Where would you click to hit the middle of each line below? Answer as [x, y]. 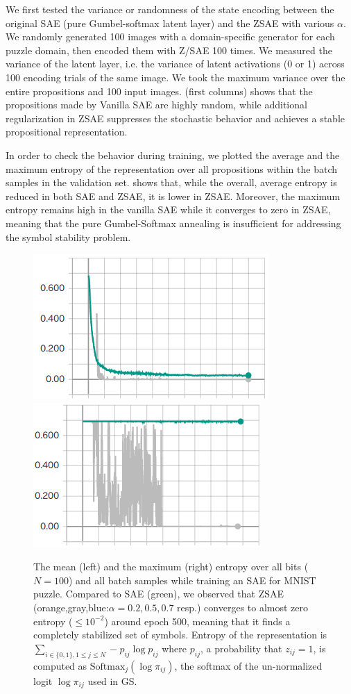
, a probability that [241, 648]
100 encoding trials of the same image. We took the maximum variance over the [175, 77]
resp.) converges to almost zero [243, 608]
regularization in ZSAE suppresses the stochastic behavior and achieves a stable [175, 118]
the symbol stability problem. [68, 237]
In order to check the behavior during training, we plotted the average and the [173, 155]
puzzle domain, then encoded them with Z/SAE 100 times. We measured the [169, 50]
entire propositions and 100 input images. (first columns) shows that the [159, 91]
